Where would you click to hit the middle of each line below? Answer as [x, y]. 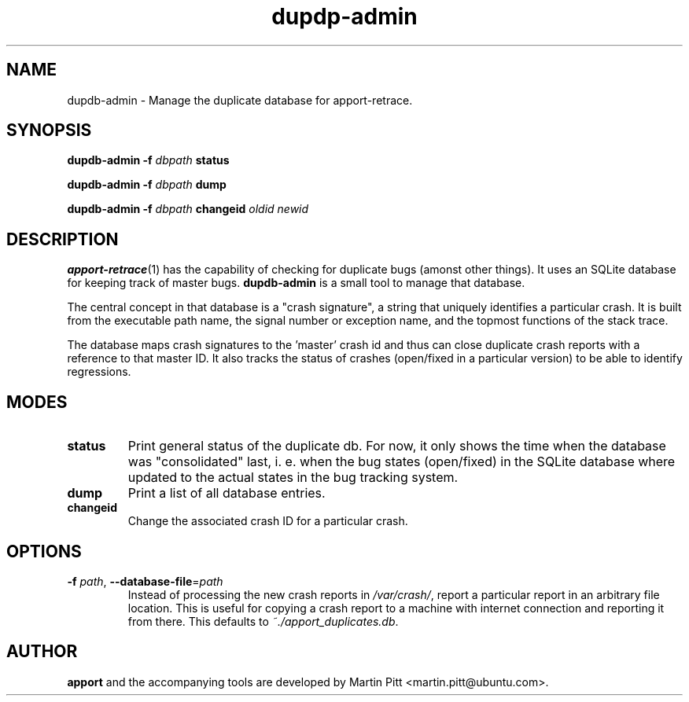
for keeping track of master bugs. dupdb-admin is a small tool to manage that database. [296, 283]
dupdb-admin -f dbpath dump [147, 185]
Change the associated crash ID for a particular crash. [268, 521]
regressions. [99, 372]
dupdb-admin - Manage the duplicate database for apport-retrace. [240, 100]
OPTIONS [44, 551]
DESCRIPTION [63, 239]
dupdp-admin [344, 17]
